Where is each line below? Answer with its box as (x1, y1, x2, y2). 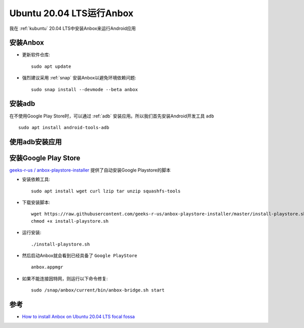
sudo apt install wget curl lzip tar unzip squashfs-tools (31, 188, 181, 194)
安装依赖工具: (22, 176, 51, 182)
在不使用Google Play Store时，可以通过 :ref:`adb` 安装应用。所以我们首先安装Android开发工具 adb (9, 113, 214, 119)
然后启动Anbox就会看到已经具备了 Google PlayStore (22, 252, 138, 258)
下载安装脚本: (22, 199, 51, 206)
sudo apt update (31, 63, 71, 69)
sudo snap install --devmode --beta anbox (31, 87, 138, 92)
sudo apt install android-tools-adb (18, 125, 109, 130)
